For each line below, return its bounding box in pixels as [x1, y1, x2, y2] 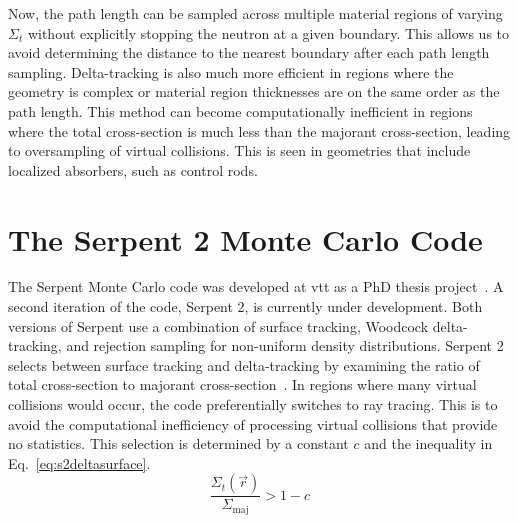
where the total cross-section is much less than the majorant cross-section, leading [8, 120, 511, 141]
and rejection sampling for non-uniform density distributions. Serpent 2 [66, 335, 504, 356]
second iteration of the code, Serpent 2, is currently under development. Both [8, 296, 483, 317]
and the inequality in [364, 433, 493, 454]
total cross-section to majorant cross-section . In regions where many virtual [8, 374, 477, 395]
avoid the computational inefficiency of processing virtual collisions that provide [8, 413, 498, 434]
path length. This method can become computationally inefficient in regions [8, 100, 473, 121]
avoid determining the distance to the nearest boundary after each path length [8, 42, 490, 63]
